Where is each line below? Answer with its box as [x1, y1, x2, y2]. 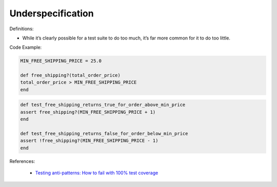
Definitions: [9, 26, 34, 32]
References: [9, 158, 35, 164]
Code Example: [9, 44, 42, 51]
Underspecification [9, 8, 94, 19]
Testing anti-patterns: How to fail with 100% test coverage [35, 170, 159, 176]
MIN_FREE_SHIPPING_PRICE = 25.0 [20, 58, 102, 64]
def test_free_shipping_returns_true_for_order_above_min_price [20, 102, 186, 108]
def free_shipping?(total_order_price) [20, 72, 121, 78]
